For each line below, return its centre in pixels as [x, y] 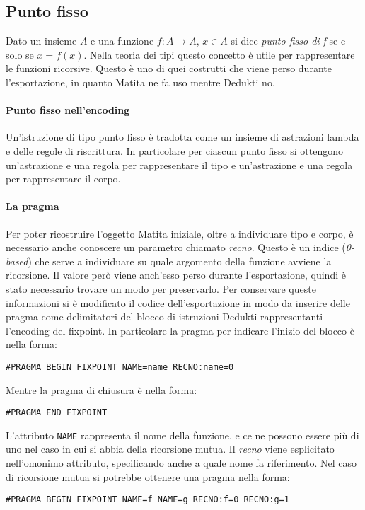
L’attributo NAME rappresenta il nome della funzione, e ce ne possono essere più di [182, 435]
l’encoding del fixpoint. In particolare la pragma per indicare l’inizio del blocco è [180, 330]
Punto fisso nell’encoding [68, 110]
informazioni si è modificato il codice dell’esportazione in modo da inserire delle [178, 302]
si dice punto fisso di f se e [288, 41]
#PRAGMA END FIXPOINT [57, 413]
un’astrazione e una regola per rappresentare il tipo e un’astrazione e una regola [179, 164]
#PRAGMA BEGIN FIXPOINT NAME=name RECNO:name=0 [120, 367]
